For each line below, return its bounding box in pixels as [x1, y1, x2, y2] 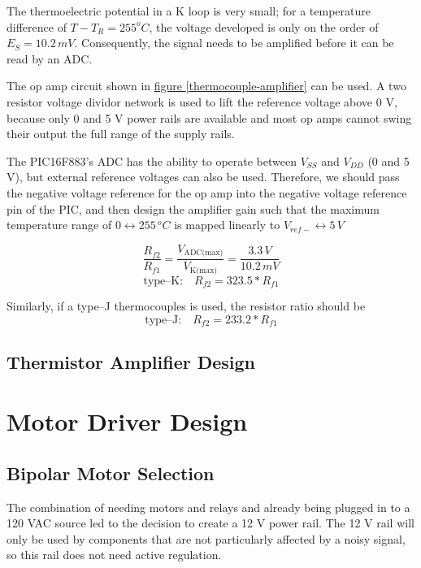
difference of [7, 18, 67, 35]
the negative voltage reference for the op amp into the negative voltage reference [7, 184, 407, 201]
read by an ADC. [7, 50, 93, 67]
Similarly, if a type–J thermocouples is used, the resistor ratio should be [7, 297, 366, 314]
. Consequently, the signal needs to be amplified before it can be [74, 34, 394, 51]
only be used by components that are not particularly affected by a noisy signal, [7, 530, 406, 547]
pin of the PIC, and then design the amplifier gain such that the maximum [7, 200, 380, 217]
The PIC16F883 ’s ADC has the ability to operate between [7, 152, 297, 169]
